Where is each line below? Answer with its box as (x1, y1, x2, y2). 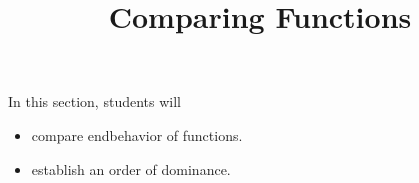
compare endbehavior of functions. (31, 124, 243, 145)
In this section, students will (8, 91, 181, 112)
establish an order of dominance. (31, 158, 231, 179)
